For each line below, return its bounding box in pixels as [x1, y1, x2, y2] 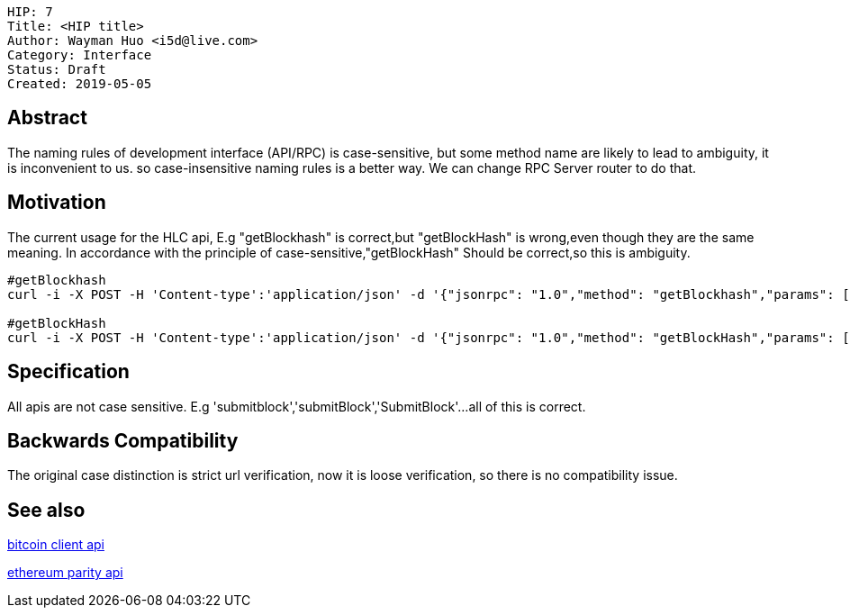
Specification [7, 360, 130, 384]
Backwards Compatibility [7, 429, 239, 452]
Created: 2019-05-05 [7, 77, 152, 91]
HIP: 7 [7, 5, 53, 19]
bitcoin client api [7, 537, 104, 553]
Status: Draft [7, 62, 106, 77]
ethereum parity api [7, 565, 123, 581]
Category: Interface [7, 48, 152, 62]
